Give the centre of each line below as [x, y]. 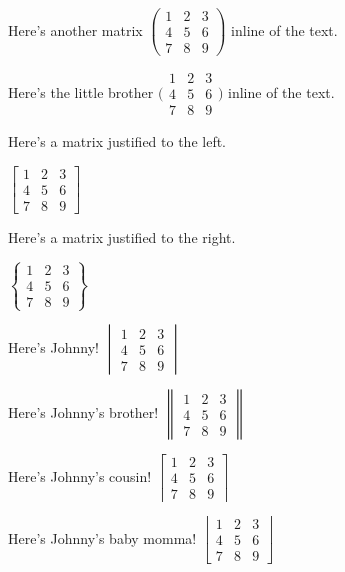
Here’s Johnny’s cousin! [80, 475]
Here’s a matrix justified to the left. [117, 141]
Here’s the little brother [81, 91]
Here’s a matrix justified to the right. [122, 236]
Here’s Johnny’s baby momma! [102, 537]
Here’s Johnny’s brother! [83, 412]
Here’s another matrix [75, 29]
